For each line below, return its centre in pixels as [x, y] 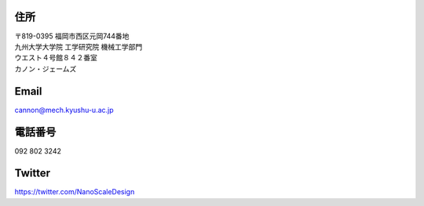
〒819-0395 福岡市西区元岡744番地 [72, 36]
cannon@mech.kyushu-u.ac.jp [64, 110]
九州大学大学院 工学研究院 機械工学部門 [79, 46]
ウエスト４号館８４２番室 [56, 58]
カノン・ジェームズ [46, 69]
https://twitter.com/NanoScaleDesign [75, 192]
